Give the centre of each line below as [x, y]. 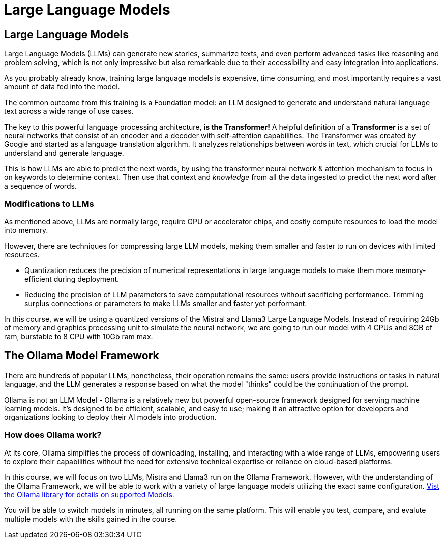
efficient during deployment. [72, 279]
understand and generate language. [64, 153]
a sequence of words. [40, 186]
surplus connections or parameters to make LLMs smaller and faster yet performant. [166, 303]
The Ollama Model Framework [82, 356]
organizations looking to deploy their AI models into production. [110, 417]
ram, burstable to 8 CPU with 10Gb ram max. [79, 336]
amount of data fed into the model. [62, 87]
